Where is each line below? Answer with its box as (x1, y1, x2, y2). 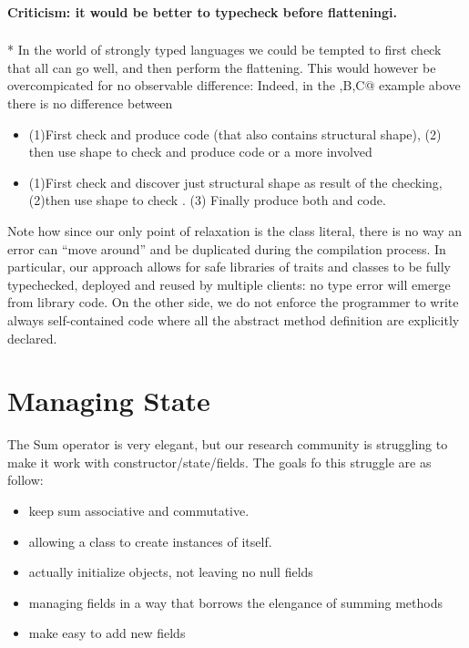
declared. (7, 328, 57, 347)
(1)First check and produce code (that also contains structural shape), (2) (28, 124, 442, 143)
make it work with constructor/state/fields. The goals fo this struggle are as (7, 452, 432, 471)
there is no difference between (7, 94, 173, 113)
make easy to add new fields (28, 623, 186, 643)
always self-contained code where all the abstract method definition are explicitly (7, 310, 460, 329)
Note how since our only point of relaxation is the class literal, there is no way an (7, 221, 463, 240)
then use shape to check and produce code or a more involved (28, 142, 372, 161)
